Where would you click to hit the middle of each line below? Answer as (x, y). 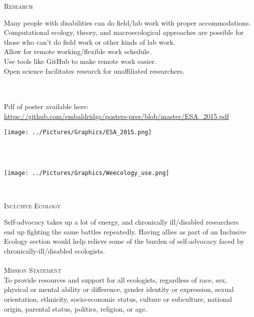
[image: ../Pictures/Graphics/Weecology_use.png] (87, 173)
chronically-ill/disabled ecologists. (55, 251)
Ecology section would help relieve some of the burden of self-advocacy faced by (124, 241)
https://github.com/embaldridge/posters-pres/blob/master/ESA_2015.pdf (117, 116)
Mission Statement (33, 270)
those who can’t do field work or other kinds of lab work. (90, 42)
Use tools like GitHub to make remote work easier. (80, 61)
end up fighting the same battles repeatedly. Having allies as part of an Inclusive (125, 231)
